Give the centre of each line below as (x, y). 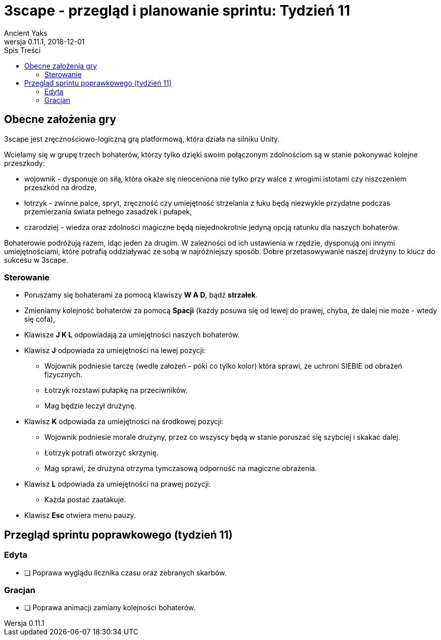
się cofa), (40, 319)
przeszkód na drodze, (61, 187)
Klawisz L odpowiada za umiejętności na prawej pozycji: (118, 484)
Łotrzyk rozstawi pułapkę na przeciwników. (116, 390)
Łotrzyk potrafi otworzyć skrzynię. (102, 453)
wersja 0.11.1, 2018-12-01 (44, 41)
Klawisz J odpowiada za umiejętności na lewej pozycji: (115, 351)
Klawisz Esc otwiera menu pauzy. (80, 515)
